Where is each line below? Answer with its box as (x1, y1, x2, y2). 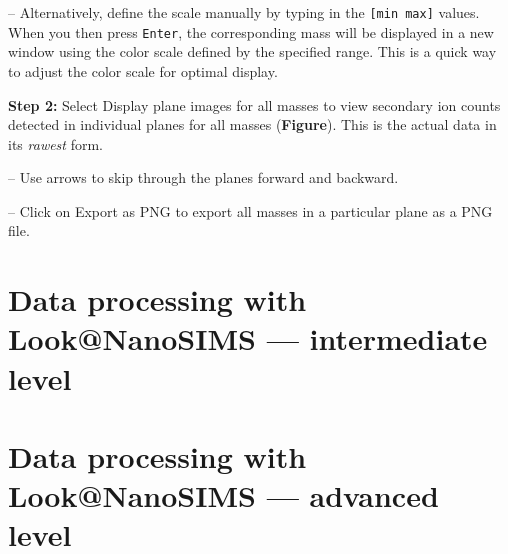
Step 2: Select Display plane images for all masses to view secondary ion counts (8, 94, 501, 115)
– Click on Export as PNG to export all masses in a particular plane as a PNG (8, 200, 493, 221)
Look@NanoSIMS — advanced (8, 475, 439, 516)
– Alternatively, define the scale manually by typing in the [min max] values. (8, 2, 480, 22)
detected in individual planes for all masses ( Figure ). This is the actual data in (8, 114, 497, 135)
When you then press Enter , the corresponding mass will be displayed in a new (8, 21, 494, 42)
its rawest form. (8, 133, 103, 154)
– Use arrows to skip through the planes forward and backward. (8, 167, 399, 188)
